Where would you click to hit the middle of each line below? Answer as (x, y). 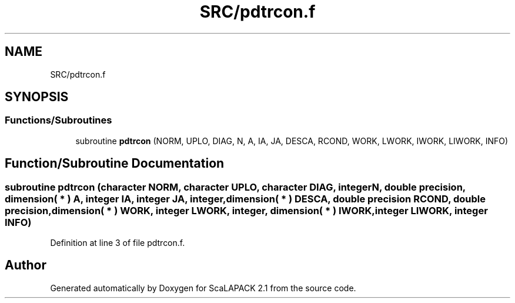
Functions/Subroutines (58, 120)
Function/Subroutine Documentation (115, 164)
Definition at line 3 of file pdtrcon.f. (118, 243)
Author (26, 265)
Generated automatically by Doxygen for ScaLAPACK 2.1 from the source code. (203, 288)
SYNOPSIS (37, 97)
